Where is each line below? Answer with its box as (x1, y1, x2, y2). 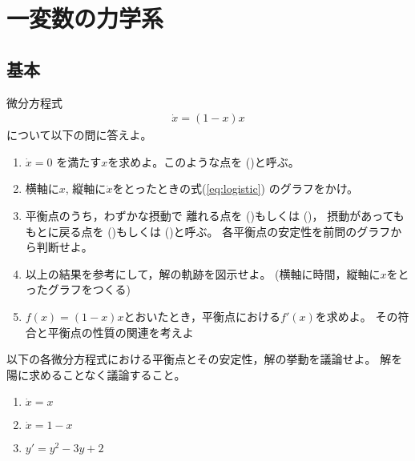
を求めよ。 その (315, 307, 398, 324)
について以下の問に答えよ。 (6, 126, 152, 143)
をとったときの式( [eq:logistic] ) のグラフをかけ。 (112, 180, 358, 197)
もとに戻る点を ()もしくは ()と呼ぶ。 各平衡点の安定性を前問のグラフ (25, 222, 391, 239)
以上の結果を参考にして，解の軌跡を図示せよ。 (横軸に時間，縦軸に (25, 265, 381, 282)
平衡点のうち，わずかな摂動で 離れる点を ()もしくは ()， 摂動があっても (25, 206, 405, 223)
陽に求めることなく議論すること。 (6, 366, 186, 383)
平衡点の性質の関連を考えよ (47, 323, 194, 340)
